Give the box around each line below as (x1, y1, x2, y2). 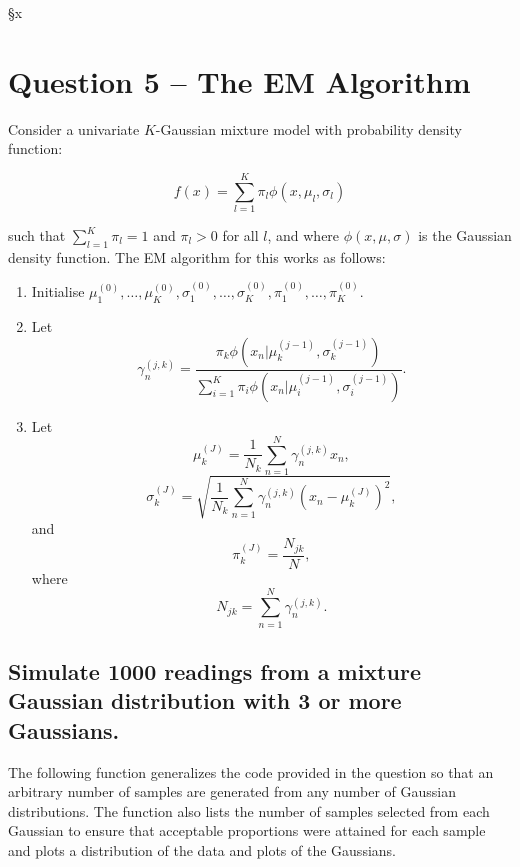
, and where (267, 225, 340, 246)
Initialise (31, 281, 85, 302)
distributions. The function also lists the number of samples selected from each (8, 800, 490, 821)
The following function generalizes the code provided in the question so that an (8, 761, 494, 782)
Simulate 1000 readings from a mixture (8, 655, 421, 686)
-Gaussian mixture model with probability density (155, 118, 462, 139)
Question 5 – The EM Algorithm (8, 60, 471, 101)
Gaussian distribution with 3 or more (8, 685, 402, 716)
